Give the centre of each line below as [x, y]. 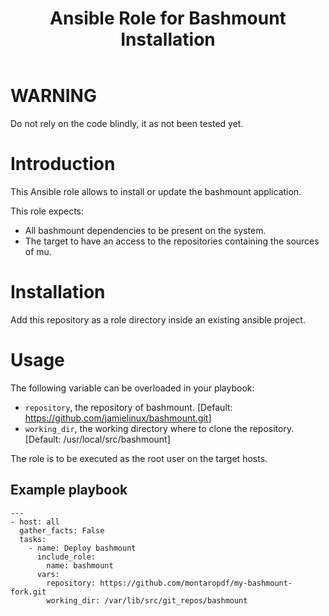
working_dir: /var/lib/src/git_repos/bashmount [147, 600]
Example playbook [69, 490]
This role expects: [47, 211]
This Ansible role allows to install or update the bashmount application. [156, 191]
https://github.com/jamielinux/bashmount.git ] [118, 418]
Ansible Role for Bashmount [168, 18]
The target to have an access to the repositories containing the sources [172, 241]
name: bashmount [80, 565]
